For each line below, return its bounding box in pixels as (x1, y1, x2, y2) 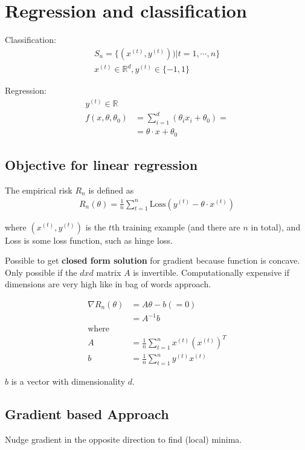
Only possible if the (5, 266, 77, 278)
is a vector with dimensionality (11, 374, 126, 387)
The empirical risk (5, 183, 72, 196)
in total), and (251, 220, 301, 233)
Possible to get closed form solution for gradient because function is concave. (5, 254, 300, 267)
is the (85, 220, 106, 233)
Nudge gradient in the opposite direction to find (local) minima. (5, 432, 242, 445)
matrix (96, 266, 121, 278)
